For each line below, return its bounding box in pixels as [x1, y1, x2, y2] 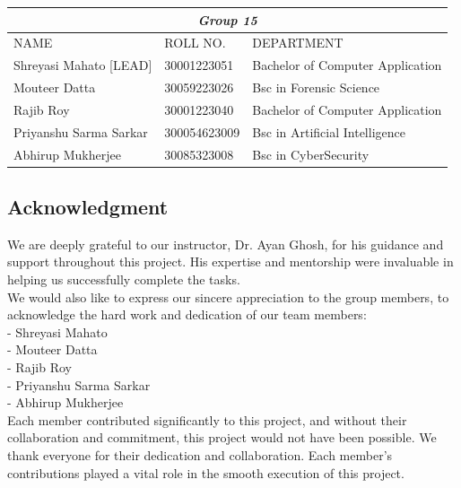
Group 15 [197, 10, 257, 29]
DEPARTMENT [252, 33, 344, 52]
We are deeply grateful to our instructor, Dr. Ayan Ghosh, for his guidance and [7, 234, 444, 253]
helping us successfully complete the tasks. [7, 270, 240, 289]
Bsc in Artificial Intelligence [252, 122, 405, 141]
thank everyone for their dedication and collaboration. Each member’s [7, 445, 393, 464]
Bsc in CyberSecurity [252, 144, 370, 163]
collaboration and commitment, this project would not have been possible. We [7, 428, 437, 447]
